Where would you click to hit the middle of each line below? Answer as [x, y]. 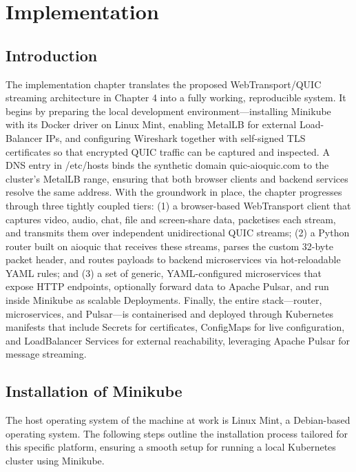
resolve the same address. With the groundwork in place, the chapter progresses [174, 192]
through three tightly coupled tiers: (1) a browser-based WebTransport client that [178, 205]
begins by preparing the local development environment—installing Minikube [168, 111]
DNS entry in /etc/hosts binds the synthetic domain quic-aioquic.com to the [167, 165]
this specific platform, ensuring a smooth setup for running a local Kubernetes [171, 447]
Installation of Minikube [94, 391]
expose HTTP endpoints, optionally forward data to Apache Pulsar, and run [167, 286]
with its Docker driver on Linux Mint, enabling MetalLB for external [151, 124]
